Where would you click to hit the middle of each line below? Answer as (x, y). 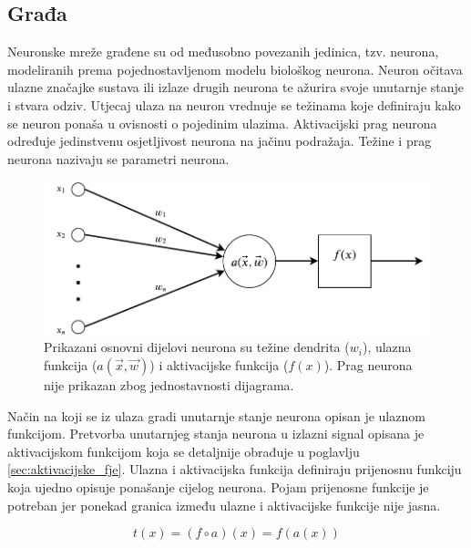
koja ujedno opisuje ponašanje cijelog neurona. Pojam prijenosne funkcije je (218, 486)
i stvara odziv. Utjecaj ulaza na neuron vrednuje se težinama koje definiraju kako (234, 104)
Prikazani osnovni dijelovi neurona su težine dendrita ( (197, 347)
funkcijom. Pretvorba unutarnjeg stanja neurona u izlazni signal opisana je (216, 434)
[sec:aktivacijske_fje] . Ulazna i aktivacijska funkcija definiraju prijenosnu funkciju (235, 469)
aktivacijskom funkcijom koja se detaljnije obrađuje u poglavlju (184, 451)
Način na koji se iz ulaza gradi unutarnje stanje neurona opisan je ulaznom (216, 415)
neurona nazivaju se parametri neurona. (118, 158)
